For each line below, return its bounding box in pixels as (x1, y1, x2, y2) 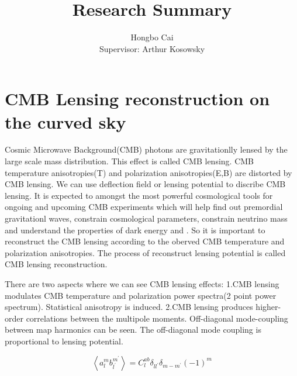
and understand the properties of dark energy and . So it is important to (5, 223, 265, 236)
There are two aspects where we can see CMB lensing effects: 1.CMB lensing (5, 277, 279, 289)
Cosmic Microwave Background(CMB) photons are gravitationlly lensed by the (5, 143, 288, 156)
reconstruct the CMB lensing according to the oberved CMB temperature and (5, 235, 285, 247)
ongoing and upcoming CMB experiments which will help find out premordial (5, 201, 283, 213)
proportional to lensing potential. (5, 334, 123, 347)
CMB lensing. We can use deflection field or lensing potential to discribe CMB (5, 178, 286, 190)
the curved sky (5, 109, 126, 133)
